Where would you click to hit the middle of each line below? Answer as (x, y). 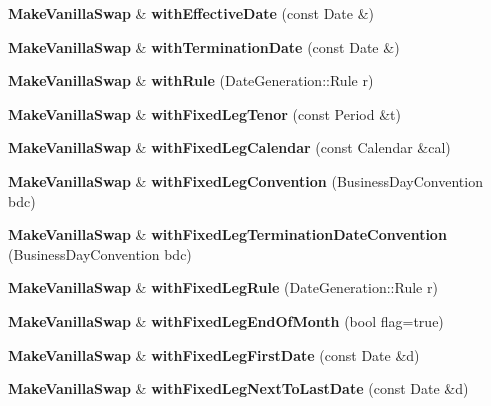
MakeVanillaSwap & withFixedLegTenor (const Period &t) (204, 113)
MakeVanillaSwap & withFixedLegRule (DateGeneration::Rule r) (223, 287)
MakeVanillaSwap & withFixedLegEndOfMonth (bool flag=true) (226, 320)
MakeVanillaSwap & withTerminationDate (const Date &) (204, 46)
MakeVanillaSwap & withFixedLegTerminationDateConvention (227, 234)
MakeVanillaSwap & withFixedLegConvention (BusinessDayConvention (245, 180)
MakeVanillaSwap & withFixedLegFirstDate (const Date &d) (214, 354)
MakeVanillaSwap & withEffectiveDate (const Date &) (191, 13)
